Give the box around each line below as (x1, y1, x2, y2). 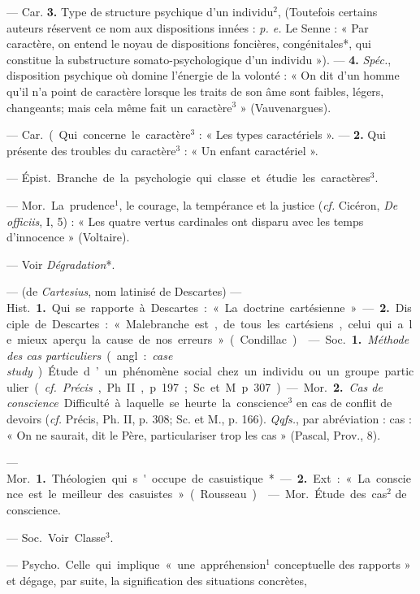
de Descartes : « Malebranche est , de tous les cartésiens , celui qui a (34, 314, 404, 332)
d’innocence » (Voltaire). (6, 228, 130, 245)
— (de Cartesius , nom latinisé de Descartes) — (6, 283, 242, 300)
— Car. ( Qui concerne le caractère (6, 126, 191, 143)
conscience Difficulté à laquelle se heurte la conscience (6, 394, 288, 411)
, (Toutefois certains (277, 3, 378, 20)
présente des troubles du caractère (6, 141, 176, 158)
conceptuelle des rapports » (274, 556, 411, 573)
